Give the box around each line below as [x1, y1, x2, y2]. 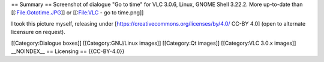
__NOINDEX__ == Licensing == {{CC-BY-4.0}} [11, 48, 125, 55]
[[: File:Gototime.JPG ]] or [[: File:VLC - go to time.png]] [11, 9, 144, 16]
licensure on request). [11, 29, 65, 36]
